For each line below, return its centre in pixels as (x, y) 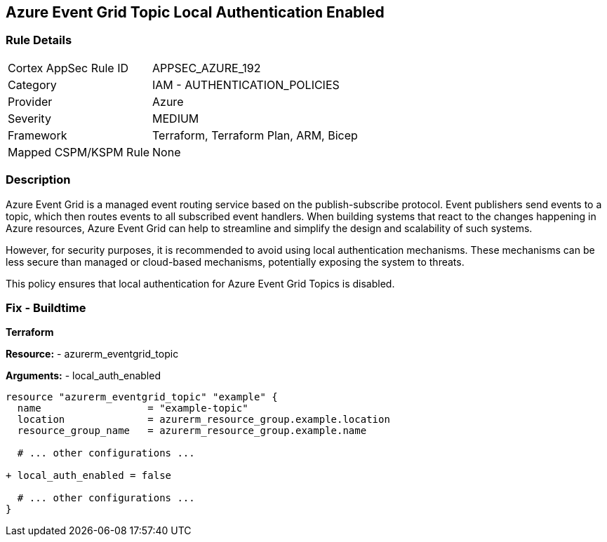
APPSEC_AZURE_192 (207, 68)
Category (32, 84)
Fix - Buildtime (46, 307)
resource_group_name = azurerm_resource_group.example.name (192, 431)
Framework (38, 135)
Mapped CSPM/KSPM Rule (79, 152)
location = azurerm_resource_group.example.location (204, 420)
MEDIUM (176, 118)
